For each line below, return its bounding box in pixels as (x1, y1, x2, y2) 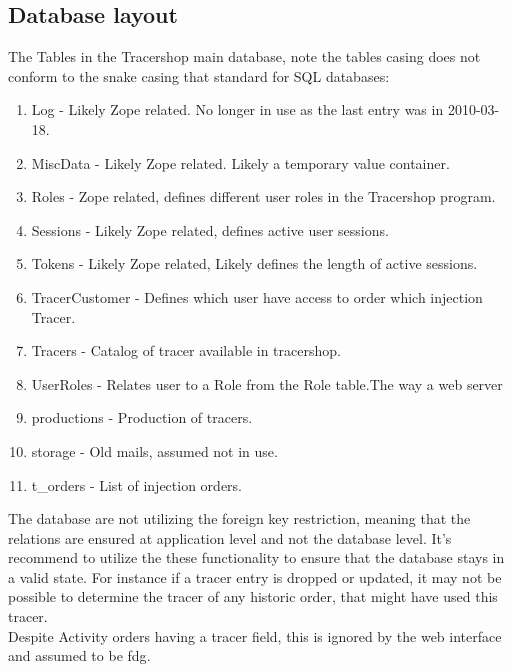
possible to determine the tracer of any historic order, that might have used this (8, 586, 498, 607)
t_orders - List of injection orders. (31, 474, 242, 495)
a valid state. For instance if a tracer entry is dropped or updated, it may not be (8, 566, 502, 587)
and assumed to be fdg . (8, 645, 151, 666)
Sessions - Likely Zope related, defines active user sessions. (31, 219, 389, 240)
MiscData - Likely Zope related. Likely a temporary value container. (31, 152, 450, 173)
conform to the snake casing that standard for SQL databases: (8, 65, 390, 86)
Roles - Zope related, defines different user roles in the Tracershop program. (31, 186, 496, 207)
